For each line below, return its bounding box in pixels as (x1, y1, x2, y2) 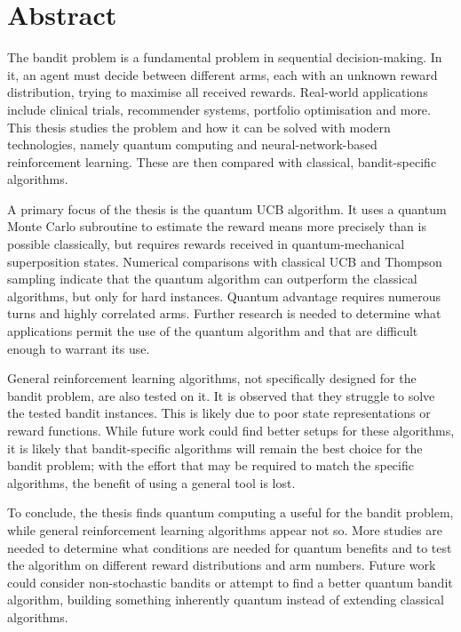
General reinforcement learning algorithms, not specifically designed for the (7, 369, 417, 388)
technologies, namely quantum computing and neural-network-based (7, 135, 378, 154)
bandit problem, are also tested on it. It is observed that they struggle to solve (7, 386, 435, 404)
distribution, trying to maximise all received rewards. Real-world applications (7, 83, 428, 101)
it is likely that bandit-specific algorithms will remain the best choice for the (7, 438, 423, 457)
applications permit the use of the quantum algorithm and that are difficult (7, 322, 418, 340)
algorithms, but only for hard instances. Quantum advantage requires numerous (7, 286, 441, 305)
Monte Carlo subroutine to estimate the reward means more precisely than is (7, 217, 426, 236)
